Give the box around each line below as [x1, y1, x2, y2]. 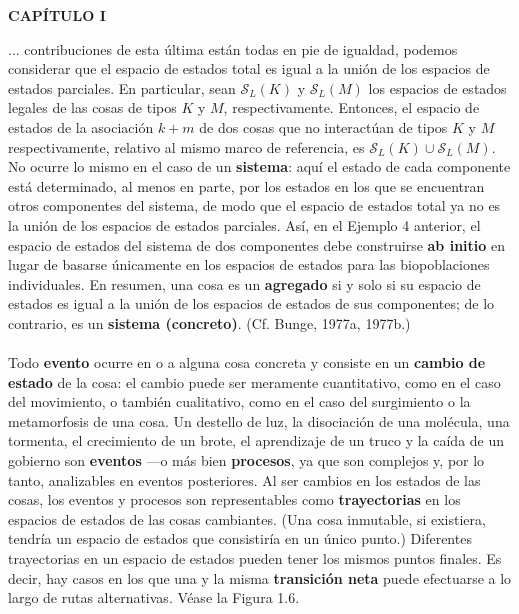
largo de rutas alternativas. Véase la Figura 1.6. [8, 587, 300, 608]
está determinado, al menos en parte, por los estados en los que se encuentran [8, 175, 485, 196]
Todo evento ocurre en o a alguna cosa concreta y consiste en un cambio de [8, 352, 486, 373]
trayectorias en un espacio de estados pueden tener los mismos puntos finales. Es [8, 548, 502, 569]
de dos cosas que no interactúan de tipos [199, 116, 448, 137]
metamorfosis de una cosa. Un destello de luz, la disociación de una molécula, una [8, 410, 510, 431]
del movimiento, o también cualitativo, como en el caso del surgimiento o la [8, 391, 471, 412]
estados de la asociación [8, 116, 154, 137]
